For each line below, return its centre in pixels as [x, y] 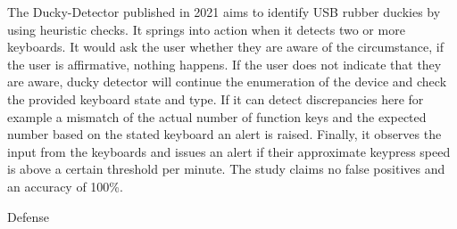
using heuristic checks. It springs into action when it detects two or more [206, 29]
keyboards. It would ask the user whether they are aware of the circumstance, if [225, 47]
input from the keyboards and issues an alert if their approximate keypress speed [229, 151]
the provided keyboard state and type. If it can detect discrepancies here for [216, 98]
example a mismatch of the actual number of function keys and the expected [217, 116]
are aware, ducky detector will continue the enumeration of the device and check [227, 82]
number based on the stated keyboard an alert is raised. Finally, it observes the [224, 134]
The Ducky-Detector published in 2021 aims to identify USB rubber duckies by [224, 12]
